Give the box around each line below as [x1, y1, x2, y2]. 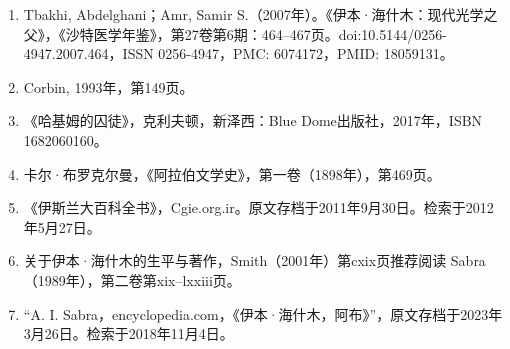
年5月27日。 [23, 216, 101, 237]
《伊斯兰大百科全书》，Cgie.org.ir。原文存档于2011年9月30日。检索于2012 [23, 197, 494, 218]
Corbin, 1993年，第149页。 [23, 76, 194, 97]
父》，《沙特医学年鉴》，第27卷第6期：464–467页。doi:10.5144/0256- [23, 23, 447, 44]
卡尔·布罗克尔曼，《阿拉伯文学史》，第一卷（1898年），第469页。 [23, 163, 441, 184]
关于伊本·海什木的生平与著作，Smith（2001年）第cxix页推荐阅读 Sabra [23, 250, 486, 271]
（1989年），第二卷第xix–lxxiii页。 [23, 269, 241, 290]
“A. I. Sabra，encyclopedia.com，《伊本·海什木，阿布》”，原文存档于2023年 [23, 303, 503, 324]
